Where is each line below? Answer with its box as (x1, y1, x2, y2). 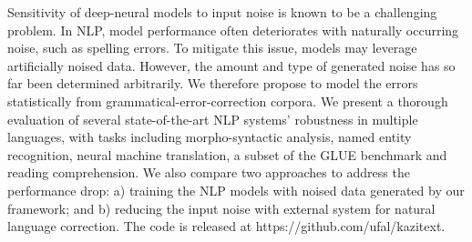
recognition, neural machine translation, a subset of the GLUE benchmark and (7, 145, 447, 164)
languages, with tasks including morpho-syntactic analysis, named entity (7, 127, 412, 146)
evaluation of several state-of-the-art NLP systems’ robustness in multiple (7, 109, 418, 128)
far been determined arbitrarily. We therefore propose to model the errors (7, 74, 418, 93)
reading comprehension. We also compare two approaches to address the (7, 163, 410, 182)
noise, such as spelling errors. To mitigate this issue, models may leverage (7, 38, 417, 57)
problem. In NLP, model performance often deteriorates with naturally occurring (7, 20, 459, 39)
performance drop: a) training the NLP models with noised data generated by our (7, 180, 465, 199)
